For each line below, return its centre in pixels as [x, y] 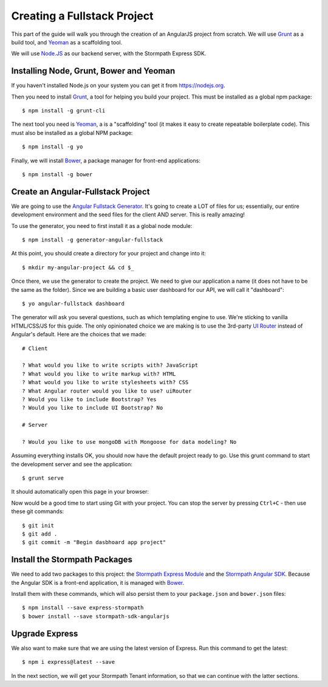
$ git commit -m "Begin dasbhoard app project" [94, 542]
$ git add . [40, 534]
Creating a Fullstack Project [82, 16]
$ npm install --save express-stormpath [83, 608]
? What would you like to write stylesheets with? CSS [105, 382]
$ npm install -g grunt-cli [64, 111]
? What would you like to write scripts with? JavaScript [110, 365]
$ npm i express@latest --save [69, 662]
